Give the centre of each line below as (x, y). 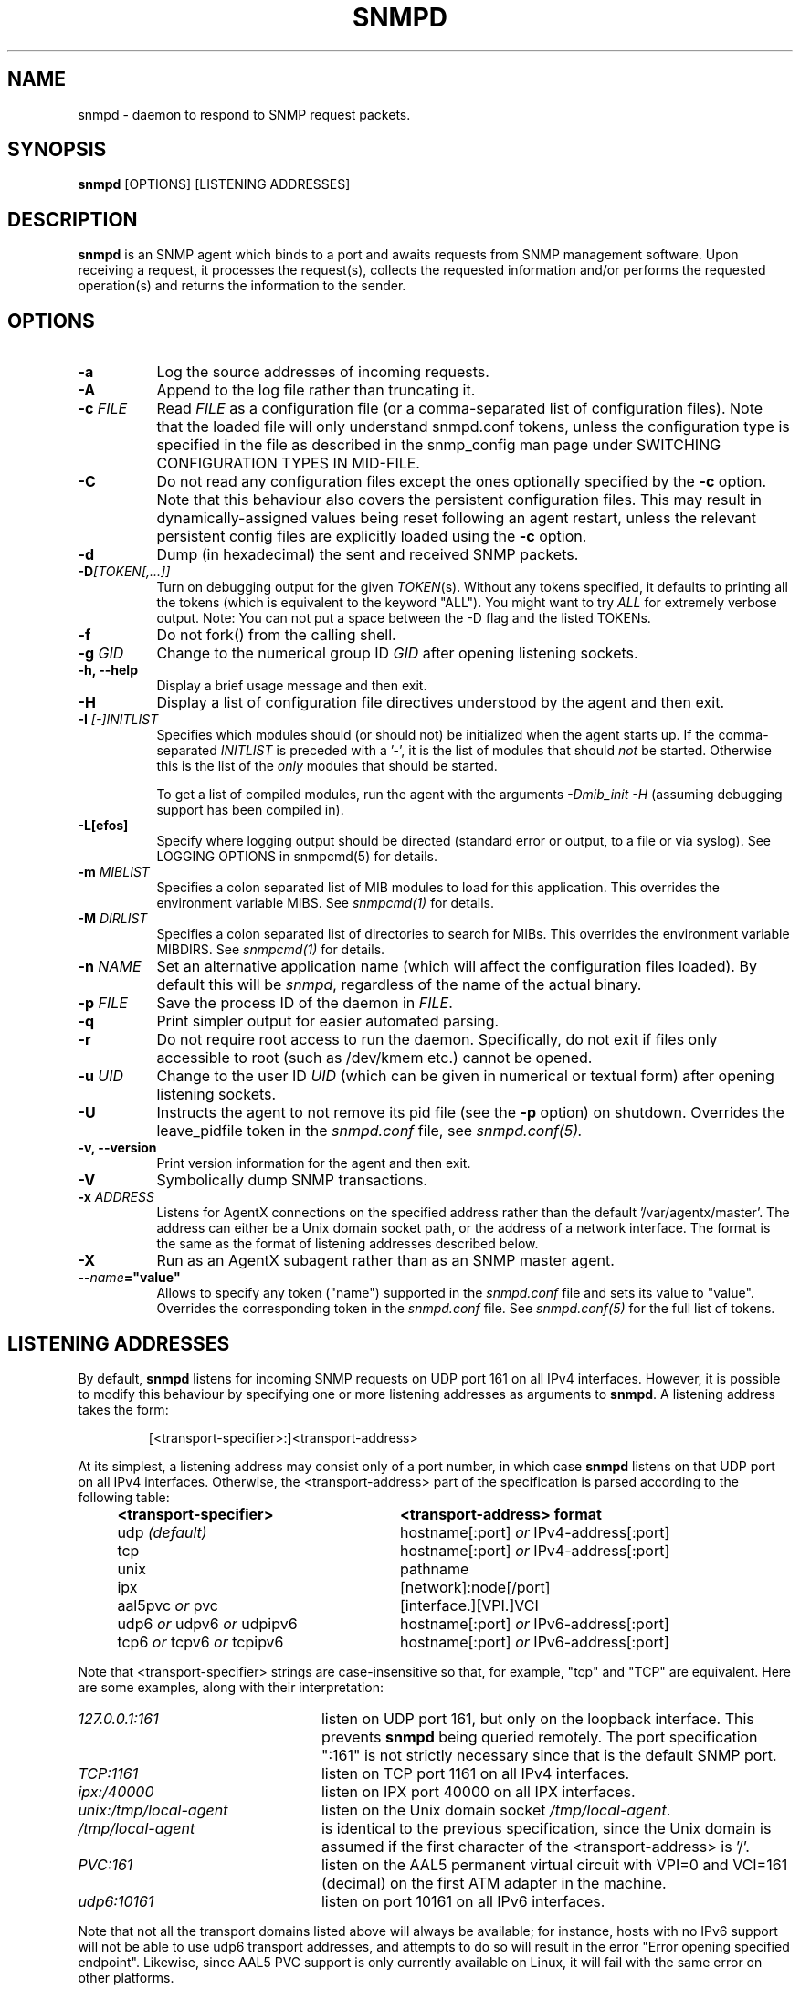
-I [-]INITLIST (118, 720)
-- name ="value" (129, 1278)
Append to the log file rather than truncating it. (316, 390)
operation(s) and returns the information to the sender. (242, 286)
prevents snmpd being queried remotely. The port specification (539, 1736)
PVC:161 (105, 1864)
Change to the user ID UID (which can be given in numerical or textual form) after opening (465, 1076)
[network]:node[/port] (475, 1587)
